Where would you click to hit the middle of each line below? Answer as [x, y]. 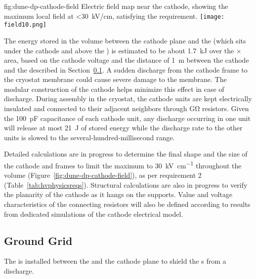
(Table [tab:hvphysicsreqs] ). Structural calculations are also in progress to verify [126, 184]
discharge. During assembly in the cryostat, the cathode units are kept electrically [128, 99]
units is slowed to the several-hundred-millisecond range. [89, 137]
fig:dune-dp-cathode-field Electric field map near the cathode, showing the [116, 6]
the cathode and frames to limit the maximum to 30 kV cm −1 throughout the [123, 165]
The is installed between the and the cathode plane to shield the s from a [115, 261]
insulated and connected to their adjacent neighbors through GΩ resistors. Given [127, 108]
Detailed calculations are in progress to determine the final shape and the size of [126, 154]
